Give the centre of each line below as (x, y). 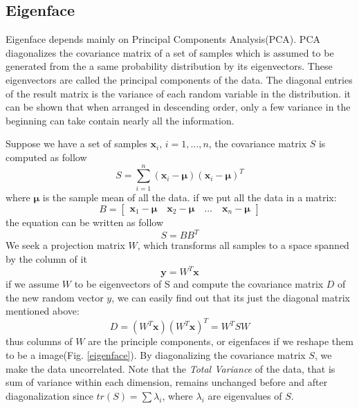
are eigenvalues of (245, 395)
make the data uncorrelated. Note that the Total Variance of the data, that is (171, 368)
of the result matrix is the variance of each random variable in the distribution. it (178, 93)
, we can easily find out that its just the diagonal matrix (231, 297)
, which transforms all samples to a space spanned (243, 245)
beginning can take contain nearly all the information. (120, 120)
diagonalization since (49, 395)
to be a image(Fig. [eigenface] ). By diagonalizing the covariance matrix (156, 354)
